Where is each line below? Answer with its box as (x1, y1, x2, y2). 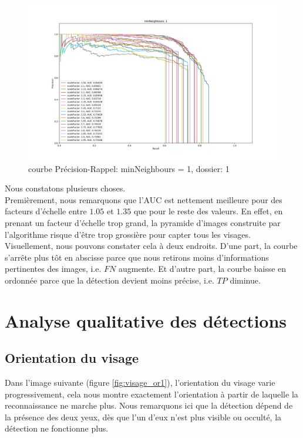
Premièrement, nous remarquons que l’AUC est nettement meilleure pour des (5, 193, 282, 205)
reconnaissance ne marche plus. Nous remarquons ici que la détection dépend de (5, 399, 293, 412)
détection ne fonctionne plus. (5, 422, 109, 434)
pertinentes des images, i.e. (5, 262, 102, 275)
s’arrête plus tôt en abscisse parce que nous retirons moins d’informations (5, 251, 269, 263)
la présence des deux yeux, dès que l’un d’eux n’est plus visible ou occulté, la (5, 410, 282, 423)
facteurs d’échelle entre (5, 205, 87, 217)
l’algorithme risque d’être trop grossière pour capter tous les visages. (5, 228, 251, 240)
